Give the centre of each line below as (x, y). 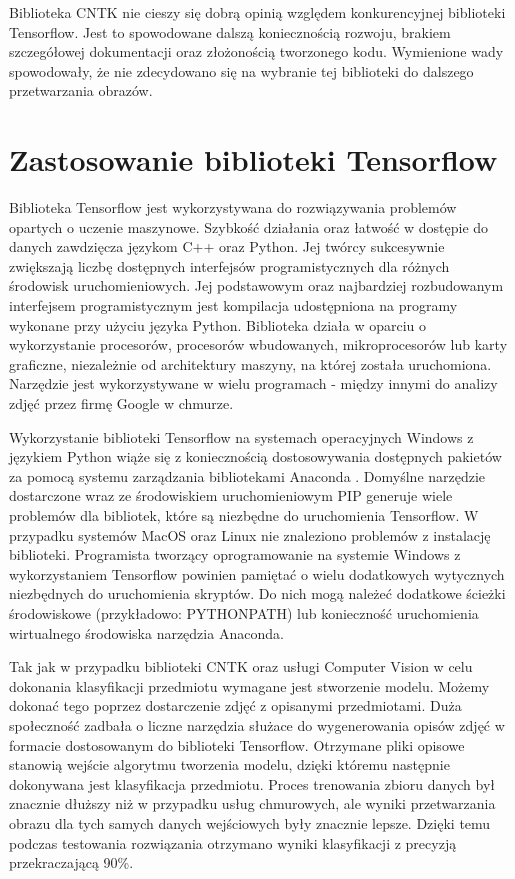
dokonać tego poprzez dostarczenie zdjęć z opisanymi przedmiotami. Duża (235, 705)
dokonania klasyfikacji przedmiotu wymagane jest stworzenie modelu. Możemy (249, 685)
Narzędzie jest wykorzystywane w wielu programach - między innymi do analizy (253, 383)
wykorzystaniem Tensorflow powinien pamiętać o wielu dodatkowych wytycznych (257, 573)
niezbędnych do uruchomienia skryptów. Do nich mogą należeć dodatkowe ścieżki (257, 593)
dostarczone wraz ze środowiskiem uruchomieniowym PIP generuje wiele (231, 495)
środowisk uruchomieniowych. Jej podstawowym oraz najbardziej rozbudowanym (256, 285)
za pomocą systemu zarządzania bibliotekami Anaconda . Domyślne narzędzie (247, 475)
